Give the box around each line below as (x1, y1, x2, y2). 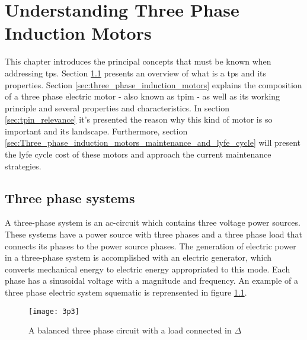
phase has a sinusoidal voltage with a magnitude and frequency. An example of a (5, 274, 299, 287)
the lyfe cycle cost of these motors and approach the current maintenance (5, 148, 271, 161)
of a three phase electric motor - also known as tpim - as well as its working (5, 90, 280, 102)
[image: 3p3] (28, 307, 79, 316)
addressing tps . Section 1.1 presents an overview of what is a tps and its (5, 66, 266, 79)
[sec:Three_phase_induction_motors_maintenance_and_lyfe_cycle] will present (5, 136, 300, 149)
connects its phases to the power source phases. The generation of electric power (5, 239, 296, 252)
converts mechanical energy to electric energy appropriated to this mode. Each (5, 262, 290, 275)
